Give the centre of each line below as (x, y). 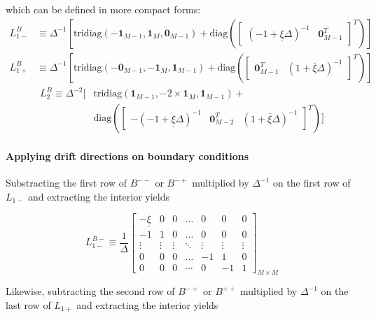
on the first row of (312, 183)
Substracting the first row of (66, 183)
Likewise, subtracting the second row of (90, 291)
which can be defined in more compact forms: (103, 9)
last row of (28, 304)
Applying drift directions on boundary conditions (127, 156)
